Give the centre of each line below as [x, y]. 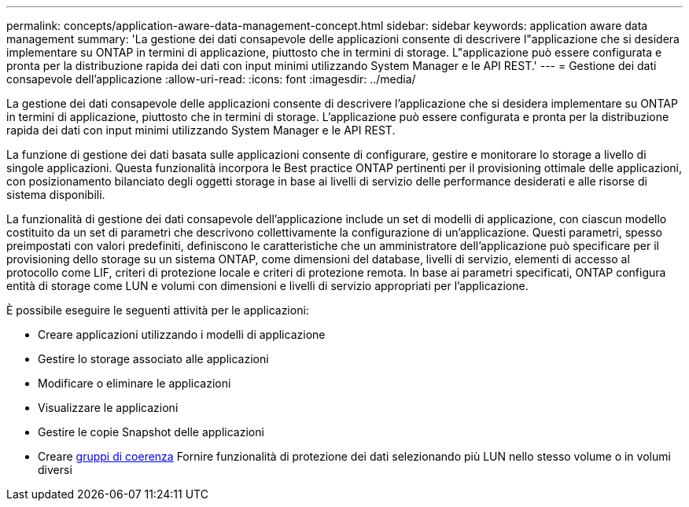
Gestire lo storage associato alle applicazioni [153, 359]
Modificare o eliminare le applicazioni [134, 383]
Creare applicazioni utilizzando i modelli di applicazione [182, 334]
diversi [55, 470]
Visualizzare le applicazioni [108, 408]
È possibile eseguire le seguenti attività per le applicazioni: [158, 310]
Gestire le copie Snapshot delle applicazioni [151, 432]
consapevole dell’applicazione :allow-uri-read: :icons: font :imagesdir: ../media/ [211, 79]
